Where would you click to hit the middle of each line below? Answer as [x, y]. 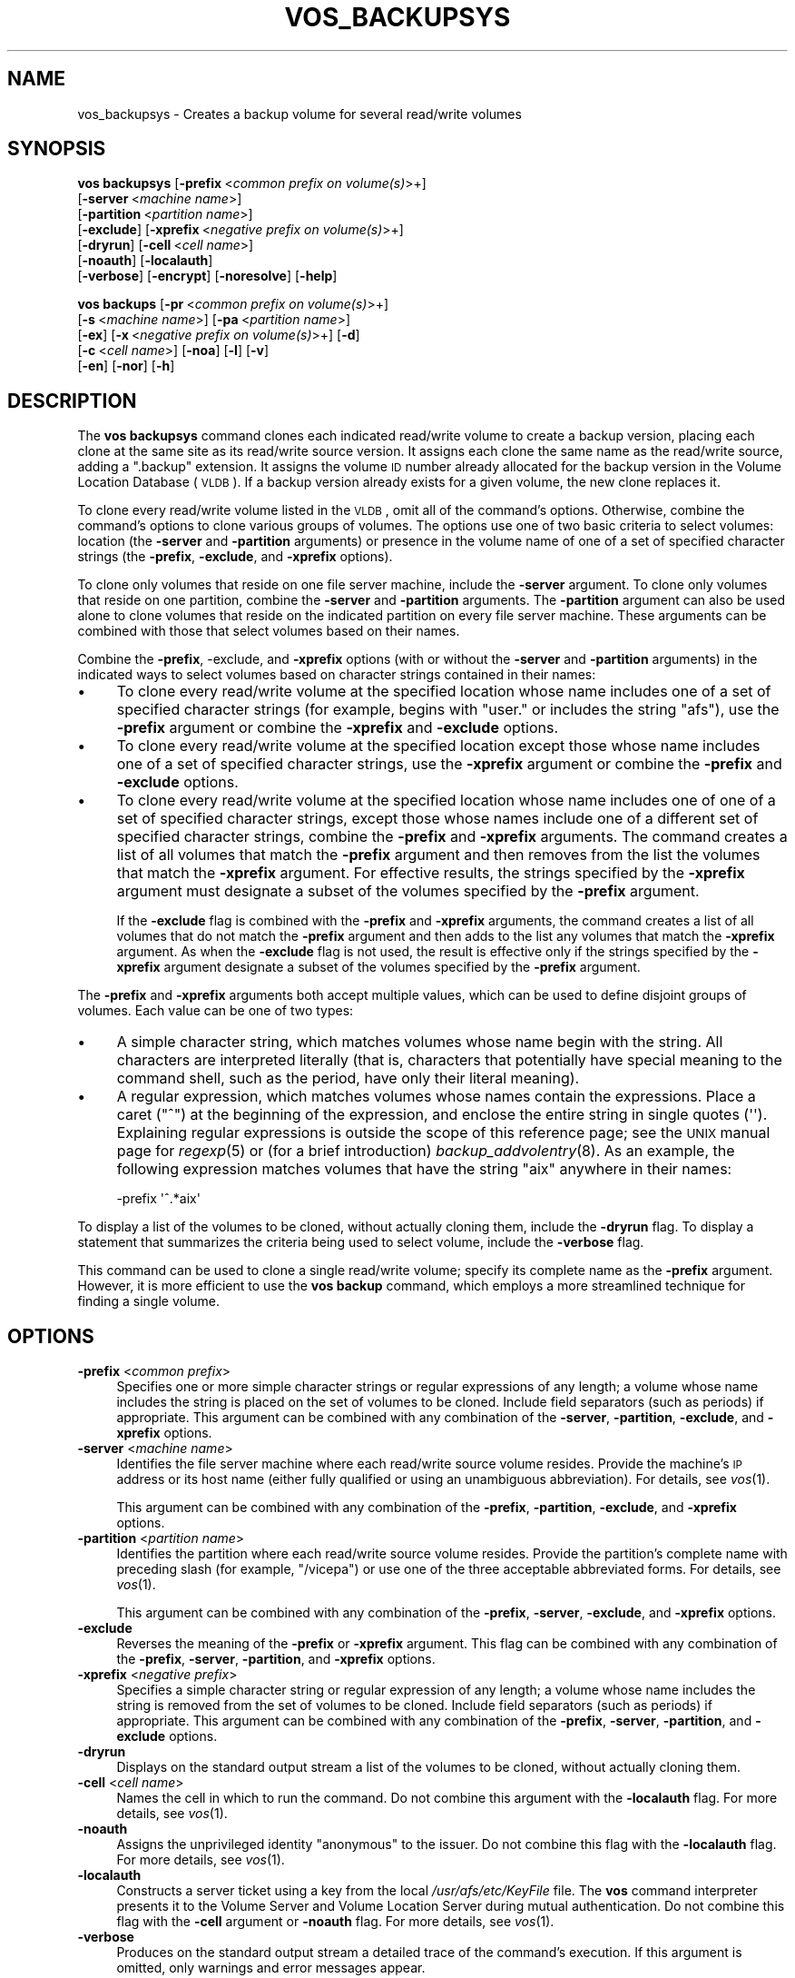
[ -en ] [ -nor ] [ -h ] [126, 366]
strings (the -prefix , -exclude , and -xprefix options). [235, 557]
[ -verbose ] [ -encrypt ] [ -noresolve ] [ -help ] [207, 276]
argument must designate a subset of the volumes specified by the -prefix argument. [408, 891]
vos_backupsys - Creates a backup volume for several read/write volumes [299, 114]
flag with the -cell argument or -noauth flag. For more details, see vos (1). [335, 1922]
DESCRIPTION [72, 401]
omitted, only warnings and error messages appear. [271, 1968]
